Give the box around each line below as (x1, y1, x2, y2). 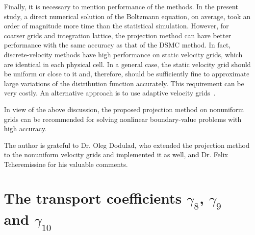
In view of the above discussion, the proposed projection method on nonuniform (4, 104, 244, 114)
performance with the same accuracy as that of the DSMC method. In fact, (4, 40, 231, 50)
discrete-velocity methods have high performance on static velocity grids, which (4, 49, 243, 59)
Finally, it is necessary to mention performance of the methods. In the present (4, 1, 238, 11)
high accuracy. (4, 123, 47, 134)
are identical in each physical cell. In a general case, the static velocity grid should (4, 59, 251, 69)
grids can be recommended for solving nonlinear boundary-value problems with (4, 114, 242, 124)
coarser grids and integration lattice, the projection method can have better (4, 30, 231, 40)
